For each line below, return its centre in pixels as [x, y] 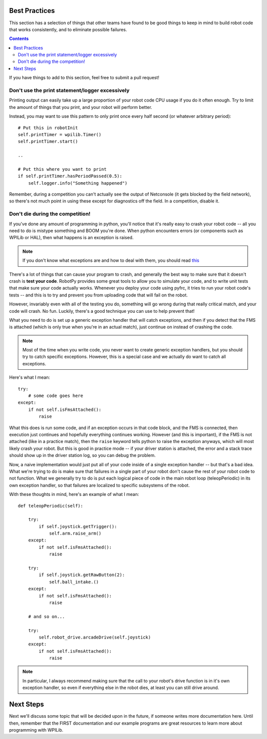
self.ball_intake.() [74, 582]
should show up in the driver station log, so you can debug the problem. [82, 455]
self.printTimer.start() [48, 142]
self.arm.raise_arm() [75, 534]
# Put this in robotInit [48, 128]
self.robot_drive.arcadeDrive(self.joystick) [95, 637]
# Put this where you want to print [62, 169]
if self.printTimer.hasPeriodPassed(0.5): [70, 176]
